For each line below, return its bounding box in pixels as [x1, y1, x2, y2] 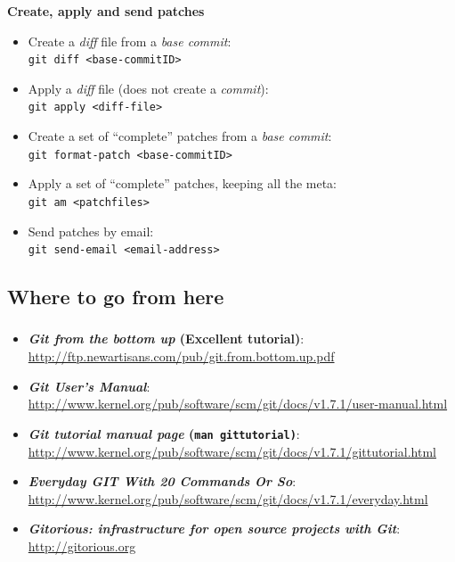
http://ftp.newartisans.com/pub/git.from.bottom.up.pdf [28, 347, 335, 366]
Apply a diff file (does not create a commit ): [28, 79, 269, 97]
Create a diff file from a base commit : [28, 31, 232, 50]
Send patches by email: [28, 221, 154, 240]
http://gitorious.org [28, 536, 136, 555]
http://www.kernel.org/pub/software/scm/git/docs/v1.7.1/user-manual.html [28, 394, 448, 413]
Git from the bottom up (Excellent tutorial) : [28, 329, 305, 348]
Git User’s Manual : [28, 376, 150, 395]
